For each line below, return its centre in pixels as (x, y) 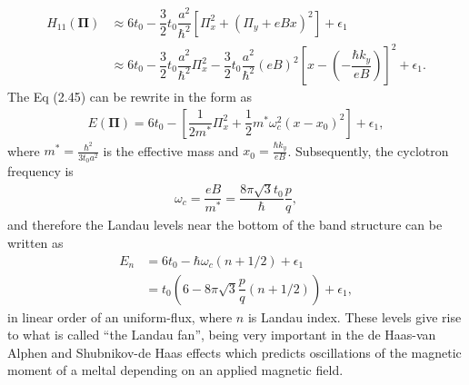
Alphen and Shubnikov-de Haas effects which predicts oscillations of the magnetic (234, 352)
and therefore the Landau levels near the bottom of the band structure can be (225, 225)
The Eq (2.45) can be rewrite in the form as (130, 97)
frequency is (40, 170)
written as (35, 242)
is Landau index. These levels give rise (354, 316)
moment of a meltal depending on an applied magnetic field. (175, 370)
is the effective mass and (171, 150)
